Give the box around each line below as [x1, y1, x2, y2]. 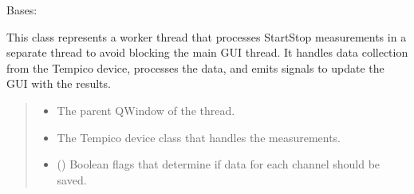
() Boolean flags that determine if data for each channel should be [57, 156, 380, 172]
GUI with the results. [6, 75, 111, 92]
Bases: [6, 2, 37, 18]
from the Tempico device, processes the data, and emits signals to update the [6, 59, 384, 76]
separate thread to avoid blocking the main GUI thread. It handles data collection [6, 44, 408, 61]
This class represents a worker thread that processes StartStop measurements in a [6, 28, 407, 45]
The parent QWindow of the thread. [57, 101, 235, 118]
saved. [57, 171, 87, 188]
